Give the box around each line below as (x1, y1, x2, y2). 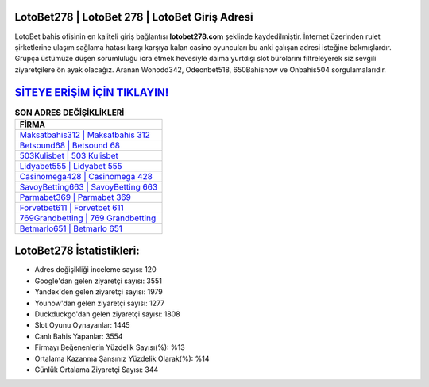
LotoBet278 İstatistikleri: (14, 244, 140, 258)
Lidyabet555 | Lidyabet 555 (19, 160, 122, 171)
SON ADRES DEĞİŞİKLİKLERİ (14, 107, 125, 118)
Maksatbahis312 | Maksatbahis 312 (19, 129, 151, 140)
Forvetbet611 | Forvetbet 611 (19, 202, 124, 213)
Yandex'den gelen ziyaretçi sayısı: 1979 (34, 287, 163, 297)
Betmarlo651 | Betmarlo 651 (19, 223, 122, 234)
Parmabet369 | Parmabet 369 (19, 191, 131, 202)
